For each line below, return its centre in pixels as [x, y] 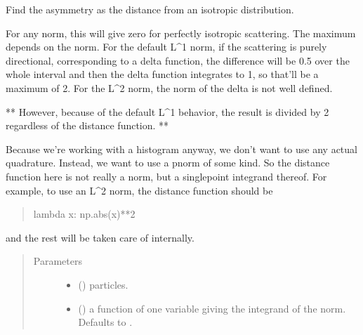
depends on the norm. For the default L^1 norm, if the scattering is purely [166, 47]
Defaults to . [105, 322]
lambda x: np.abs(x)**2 [84, 214]
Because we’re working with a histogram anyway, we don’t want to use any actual [181, 149]
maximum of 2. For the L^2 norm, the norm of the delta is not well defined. [169, 87]
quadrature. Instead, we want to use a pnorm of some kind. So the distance [168, 163]
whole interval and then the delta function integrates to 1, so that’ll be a [162, 74]
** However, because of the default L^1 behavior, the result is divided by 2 [167, 111]
